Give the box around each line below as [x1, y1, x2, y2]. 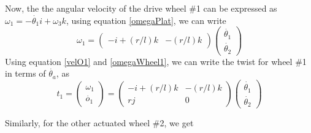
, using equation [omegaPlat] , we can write [66, 13, 226, 26]
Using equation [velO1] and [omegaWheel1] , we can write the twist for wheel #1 [5, 55, 307, 67]
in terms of [5, 67, 46, 80]
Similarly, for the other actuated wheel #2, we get [5, 116, 194, 129]
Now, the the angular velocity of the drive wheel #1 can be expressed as [5, 2, 277, 14]
